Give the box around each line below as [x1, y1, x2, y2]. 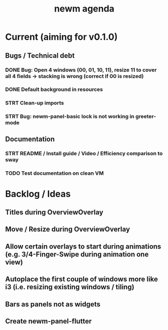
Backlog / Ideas [5, 188, 71, 199]
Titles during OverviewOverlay [5, 208, 104, 216]
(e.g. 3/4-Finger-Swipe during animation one [5, 250, 149, 259]
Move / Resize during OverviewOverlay [5, 225, 130, 234]
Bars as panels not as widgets [5, 300, 101, 308]
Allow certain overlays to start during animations [5, 242, 161, 251]
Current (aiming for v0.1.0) [5, 31, 118, 43]
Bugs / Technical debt [5, 51, 75, 60]
